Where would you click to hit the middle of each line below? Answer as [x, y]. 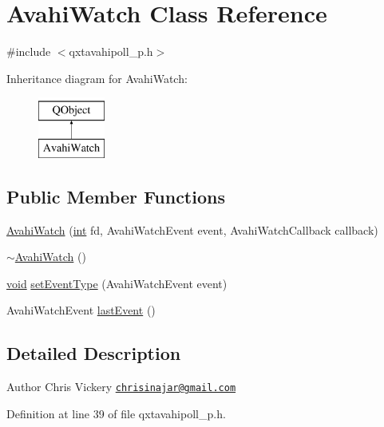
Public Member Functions [116, 196]
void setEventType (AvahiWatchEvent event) [117, 283]
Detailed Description [94, 353]
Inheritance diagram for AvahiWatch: [97, 78]
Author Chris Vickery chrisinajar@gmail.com [121, 387]
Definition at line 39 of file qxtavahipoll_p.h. [116, 413]
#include [29, 51]
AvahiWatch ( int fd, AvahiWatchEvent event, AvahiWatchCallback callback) [192, 229]
